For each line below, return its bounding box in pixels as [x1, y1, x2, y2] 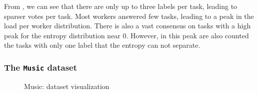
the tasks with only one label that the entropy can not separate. [4, 40, 200, 50]
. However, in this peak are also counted [126, 30, 249, 40]
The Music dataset [4, 61, 77, 73]
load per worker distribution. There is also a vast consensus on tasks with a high [4, 20, 251, 31]
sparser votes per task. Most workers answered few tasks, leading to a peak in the [4, 10, 254, 21]
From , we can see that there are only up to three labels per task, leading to [4, 1, 237, 11]
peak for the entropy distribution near [4, 30, 120, 40]
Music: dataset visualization [24, 81, 109, 91]
